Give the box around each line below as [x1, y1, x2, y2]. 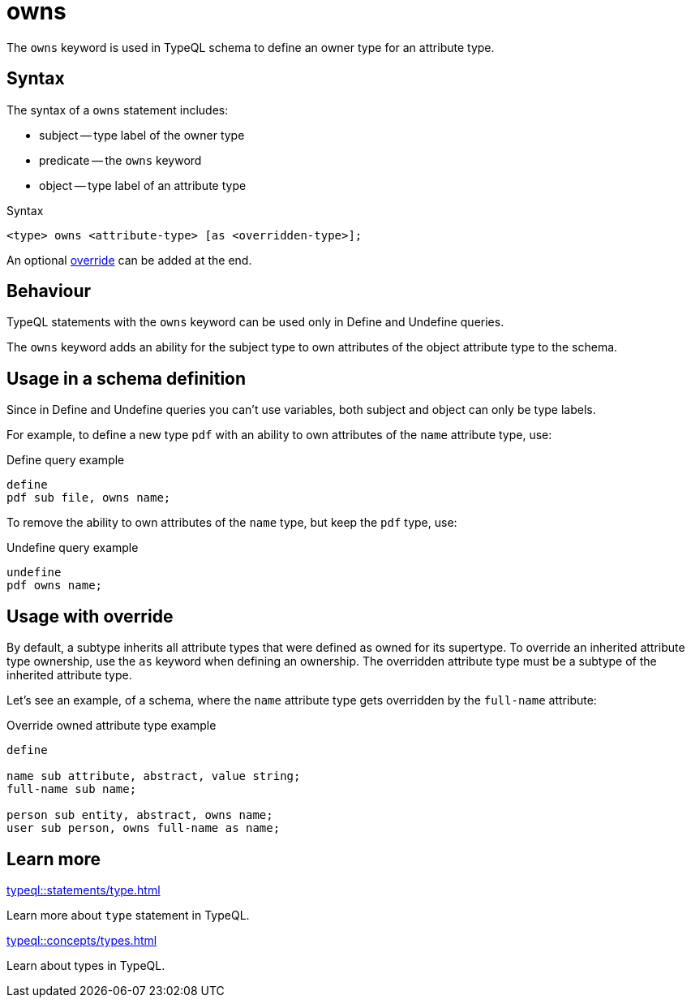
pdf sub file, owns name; [6, 491, 171, 505]
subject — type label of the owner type [39, 127, 245, 142]
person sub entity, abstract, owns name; [6, 808, 273, 822]
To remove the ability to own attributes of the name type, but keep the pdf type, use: [6, 515, 457, 530]
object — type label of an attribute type [39, 178, 247, 192]
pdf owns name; [6, 579, 103, 592]
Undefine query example [6, 541, 139, 555]
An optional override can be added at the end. [6, 252, 252, 267]
